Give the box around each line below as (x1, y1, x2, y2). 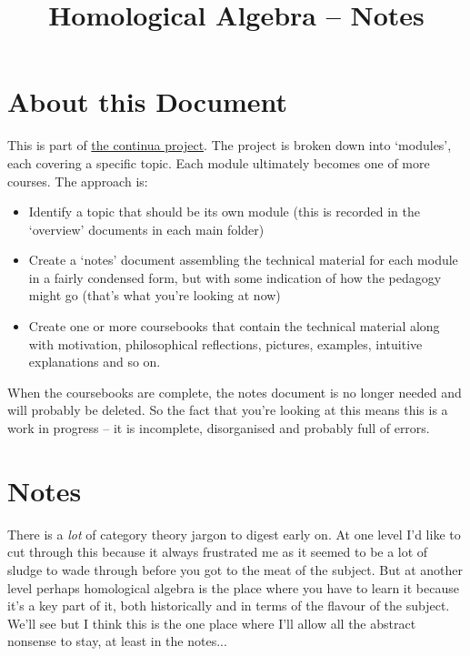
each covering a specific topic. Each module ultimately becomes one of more (7, 153, 430, 172)
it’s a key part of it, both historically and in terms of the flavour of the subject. (7, 596, 450, 615)
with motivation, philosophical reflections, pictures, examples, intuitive (28, 334, 423, 353)
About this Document (7, 83, 288, 120)
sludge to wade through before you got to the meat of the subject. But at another (7, 560, 463, 579)
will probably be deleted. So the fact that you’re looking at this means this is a (7, 400, 448, 419)
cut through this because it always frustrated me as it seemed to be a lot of (7, 542, 428, 561)
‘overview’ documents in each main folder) (28, 219, 265, 238)
